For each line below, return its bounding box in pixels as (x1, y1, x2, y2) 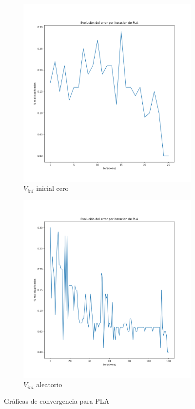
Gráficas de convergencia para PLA (4, 396, 110, 406)
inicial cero (36, 183, 69, 193)
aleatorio (36, 379, 62, 390)
